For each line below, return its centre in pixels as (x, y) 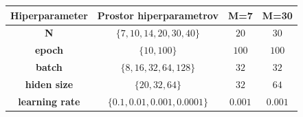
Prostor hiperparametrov (158, 15)
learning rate (49, 101)
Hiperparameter (49, 15)
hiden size (49, 84)
